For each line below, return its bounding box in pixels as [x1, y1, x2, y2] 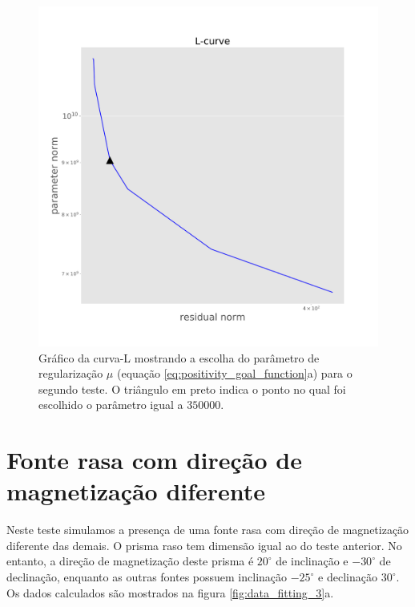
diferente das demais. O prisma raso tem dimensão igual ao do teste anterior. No [6, 536, 402, 553]
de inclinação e [276, 552, 349, 569]
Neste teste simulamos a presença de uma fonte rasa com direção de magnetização [6, 521, 409, 538]
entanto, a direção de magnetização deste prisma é [6, 552, 254, 569]
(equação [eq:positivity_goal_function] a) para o [116, 365, 353, 382]
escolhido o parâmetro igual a [38, 396, 183, 413]
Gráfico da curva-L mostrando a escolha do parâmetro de [38, 349, 320, 366]
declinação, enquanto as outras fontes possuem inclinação [6, 569, 288, 585]
